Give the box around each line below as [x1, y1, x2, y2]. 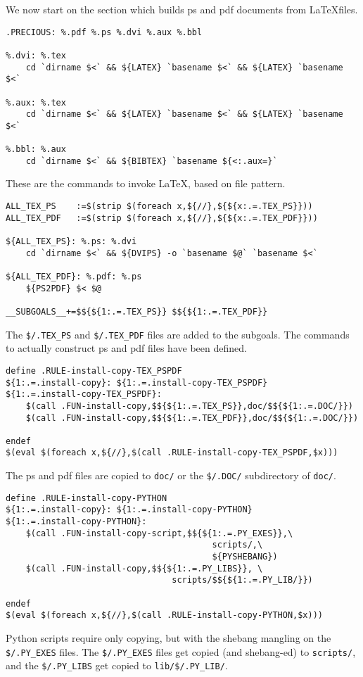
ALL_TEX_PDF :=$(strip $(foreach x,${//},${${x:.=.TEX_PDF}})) [6, 213, 318, 223]
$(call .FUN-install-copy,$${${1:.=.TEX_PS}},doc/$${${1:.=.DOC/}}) [25, 400, 353, 411]
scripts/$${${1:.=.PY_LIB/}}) [172, 575, 313, 586]
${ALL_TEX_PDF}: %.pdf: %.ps [6, 272, 142, 281]
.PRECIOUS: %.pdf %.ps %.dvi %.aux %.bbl [6, 27, 203, 37]
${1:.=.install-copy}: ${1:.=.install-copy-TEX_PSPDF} [6, 377, 268, 388]
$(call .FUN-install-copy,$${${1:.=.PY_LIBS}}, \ [25, 563, 263, 574]
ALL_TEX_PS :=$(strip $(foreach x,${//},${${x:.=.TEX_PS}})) [6, 201, 313, 212]
